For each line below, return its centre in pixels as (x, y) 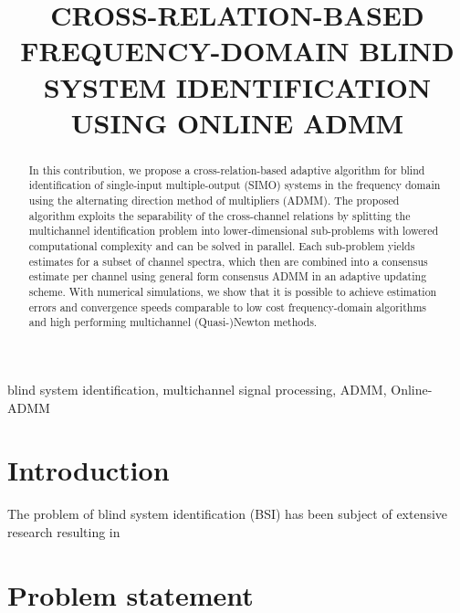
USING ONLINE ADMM (237, 122)
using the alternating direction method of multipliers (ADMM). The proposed (214, 201)
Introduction (89, 470)
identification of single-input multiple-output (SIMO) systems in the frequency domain (235, 185)
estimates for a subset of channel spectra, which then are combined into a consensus (228, 261)
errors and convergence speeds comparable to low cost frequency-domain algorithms (227, 306)
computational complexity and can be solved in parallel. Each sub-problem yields (222, 246)
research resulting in (64, 531)
